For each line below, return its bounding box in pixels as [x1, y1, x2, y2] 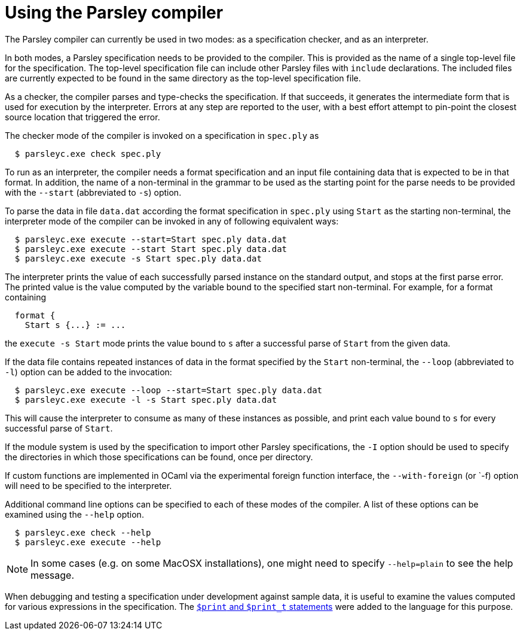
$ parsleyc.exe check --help [14, 527, 151, 537]
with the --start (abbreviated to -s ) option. [5, 187, 182, 198]
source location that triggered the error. [5, 111, 160, 122]
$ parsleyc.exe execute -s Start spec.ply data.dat [14, 253, 262, 263]
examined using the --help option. [5, 509, 144, 519]
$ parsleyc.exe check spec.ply [14, 148, 161, 159]
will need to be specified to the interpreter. [5, 480, 172, 491]
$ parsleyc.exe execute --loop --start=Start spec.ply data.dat [14, 385, 323, 395]
